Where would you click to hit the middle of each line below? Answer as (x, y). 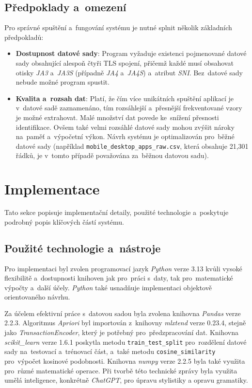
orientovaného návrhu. (37, 297)
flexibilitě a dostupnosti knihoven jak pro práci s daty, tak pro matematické (119, 278)
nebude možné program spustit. (63, 82)
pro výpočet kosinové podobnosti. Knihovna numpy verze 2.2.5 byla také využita (125, 361)
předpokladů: (24, 37)
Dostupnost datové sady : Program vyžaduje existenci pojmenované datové (131, 53)
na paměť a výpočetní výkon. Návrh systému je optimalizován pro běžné (125, 136)
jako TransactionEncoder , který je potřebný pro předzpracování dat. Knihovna (122, 332)
